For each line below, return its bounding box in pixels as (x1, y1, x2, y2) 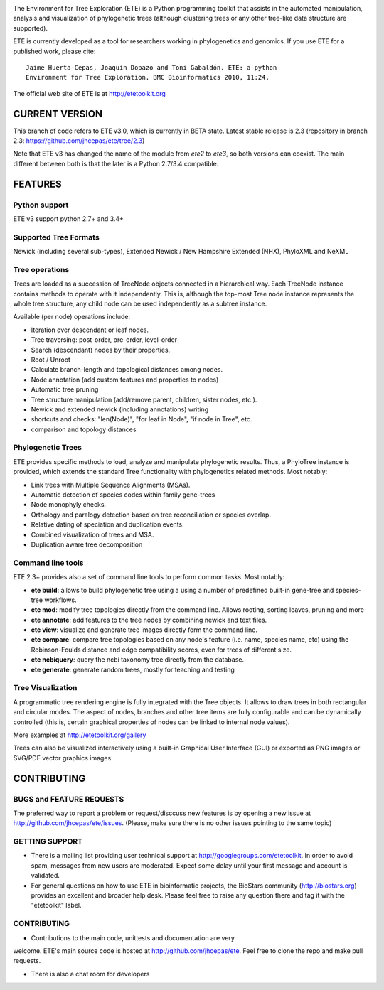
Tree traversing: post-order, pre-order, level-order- (31, 335, 181, 344)
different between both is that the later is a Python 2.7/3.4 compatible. (13, 159, 219, 168)
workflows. (43, 596, 78, 604)
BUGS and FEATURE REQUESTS (13, 794, 124, 804)
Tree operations (13, 264, 70, 274)
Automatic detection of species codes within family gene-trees (31, 490, 215, 499)
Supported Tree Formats (13, 232, 100, 242)
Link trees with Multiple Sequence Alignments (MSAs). (31, 480, 191, 489)
